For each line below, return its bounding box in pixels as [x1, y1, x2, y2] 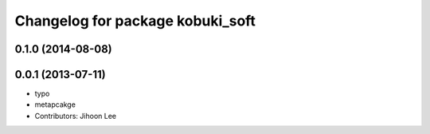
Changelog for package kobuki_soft [14, 12, 256, 30]
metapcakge [34, 100, 76, 109]
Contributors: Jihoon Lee [34, 111, 117, 120]
